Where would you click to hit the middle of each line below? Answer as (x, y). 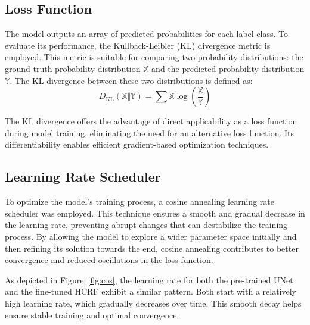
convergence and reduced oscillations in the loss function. (109, 260)
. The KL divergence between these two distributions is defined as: (131, 80)
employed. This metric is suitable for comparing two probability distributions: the (154, 57)
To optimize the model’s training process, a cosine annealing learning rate (139, 201)
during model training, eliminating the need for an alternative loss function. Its (150, 132)
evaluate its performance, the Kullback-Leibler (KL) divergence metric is (138, 45)
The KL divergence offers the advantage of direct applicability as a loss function (151, 121)
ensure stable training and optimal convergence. (92, 315)
